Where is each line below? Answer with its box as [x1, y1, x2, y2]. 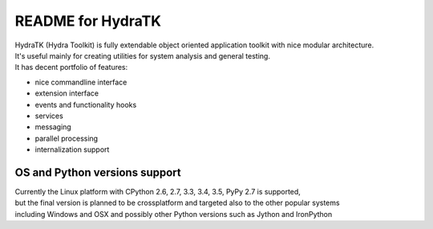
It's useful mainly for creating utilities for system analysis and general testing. [14, 51, 270, 60]
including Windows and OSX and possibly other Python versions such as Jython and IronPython [14, 209, 333, 219]
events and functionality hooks [34, 100, 137, 109]
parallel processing [34, 133, 99, 143]
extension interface [34, 88, 99, 98]
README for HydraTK [14, 12, 162, 30]
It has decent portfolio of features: [14, 63, 128, 72]
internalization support [34, 145, 110, 154]
